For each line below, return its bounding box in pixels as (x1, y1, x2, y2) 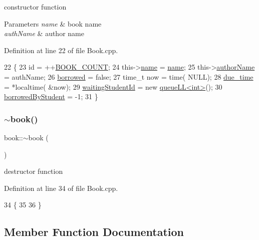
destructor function (4, 166, 63, 176)
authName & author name (4, 28, 84, 39)
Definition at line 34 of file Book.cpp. (4, 182, 118, 193)
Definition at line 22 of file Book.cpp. (4, 45, 118, 55)
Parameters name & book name (4, 18, 102, 29)
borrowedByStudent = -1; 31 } (4, 91, 98, 102)
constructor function (4, 2, 67, 12)
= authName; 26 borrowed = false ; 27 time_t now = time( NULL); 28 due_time (4, 71, 253, 82)
